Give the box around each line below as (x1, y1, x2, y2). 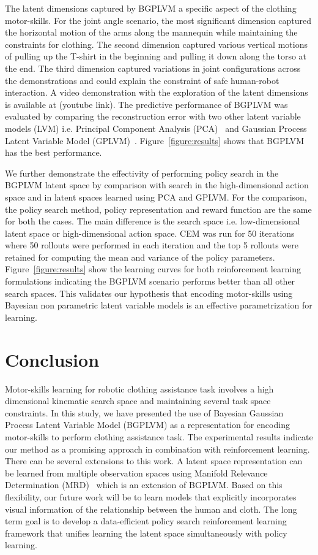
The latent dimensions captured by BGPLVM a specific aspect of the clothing (5, 2, 297, 14)
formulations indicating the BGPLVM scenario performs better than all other (5, 275, 295, 288)
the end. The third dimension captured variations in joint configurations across (5, 61, 301, 74)
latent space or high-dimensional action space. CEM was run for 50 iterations (5, 226, 295, 239)
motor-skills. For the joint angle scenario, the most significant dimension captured (5, 13, 311, 26)
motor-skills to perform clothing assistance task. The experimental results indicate (5, 430, 313, 443)
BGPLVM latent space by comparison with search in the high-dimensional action (5, 178, 309, 191)
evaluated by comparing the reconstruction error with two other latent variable (5, 110, 301, 123)
